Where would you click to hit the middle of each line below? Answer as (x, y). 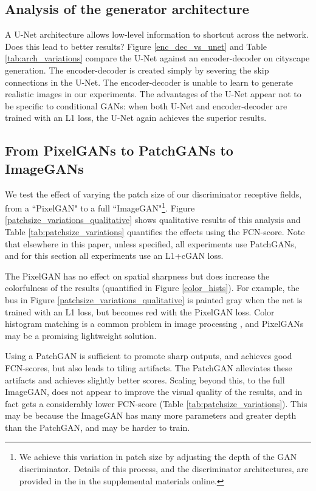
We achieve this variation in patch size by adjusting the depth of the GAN (158, 457)
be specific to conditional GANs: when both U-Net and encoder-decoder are (146, 105)
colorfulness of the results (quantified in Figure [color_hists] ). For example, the (152, 288)
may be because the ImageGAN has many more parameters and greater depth (151, 415)
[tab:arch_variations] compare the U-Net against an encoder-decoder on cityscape (157, 58)
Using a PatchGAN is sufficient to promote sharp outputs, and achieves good (149, 356)
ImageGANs (44, 168)
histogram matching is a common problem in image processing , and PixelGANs (154, 324)
